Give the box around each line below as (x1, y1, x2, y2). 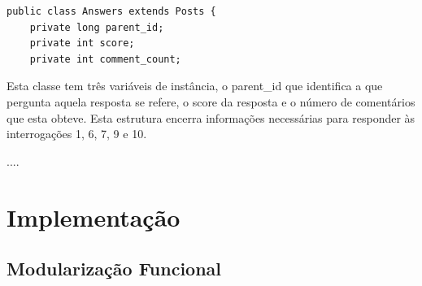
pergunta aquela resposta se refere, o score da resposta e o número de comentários (7, 93, 415, 110)
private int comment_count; (29, 53, 181, 65)
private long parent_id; (29, 21, 164, 33)
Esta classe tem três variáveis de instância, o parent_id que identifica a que (7, 77, 383, 94)
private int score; (29, 37, 135, 50)
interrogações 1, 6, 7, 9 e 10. (7, 125, 147, 142)
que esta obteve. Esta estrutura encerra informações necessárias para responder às (7, 109, 415, 126)
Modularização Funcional (7, 256, 222, 281)
